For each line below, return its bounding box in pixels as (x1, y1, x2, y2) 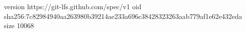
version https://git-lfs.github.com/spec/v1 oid (4, 1, 142, 11)
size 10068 (4, 20, 34, 31)
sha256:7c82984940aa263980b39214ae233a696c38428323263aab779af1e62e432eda (4, 11, 243, 21)
